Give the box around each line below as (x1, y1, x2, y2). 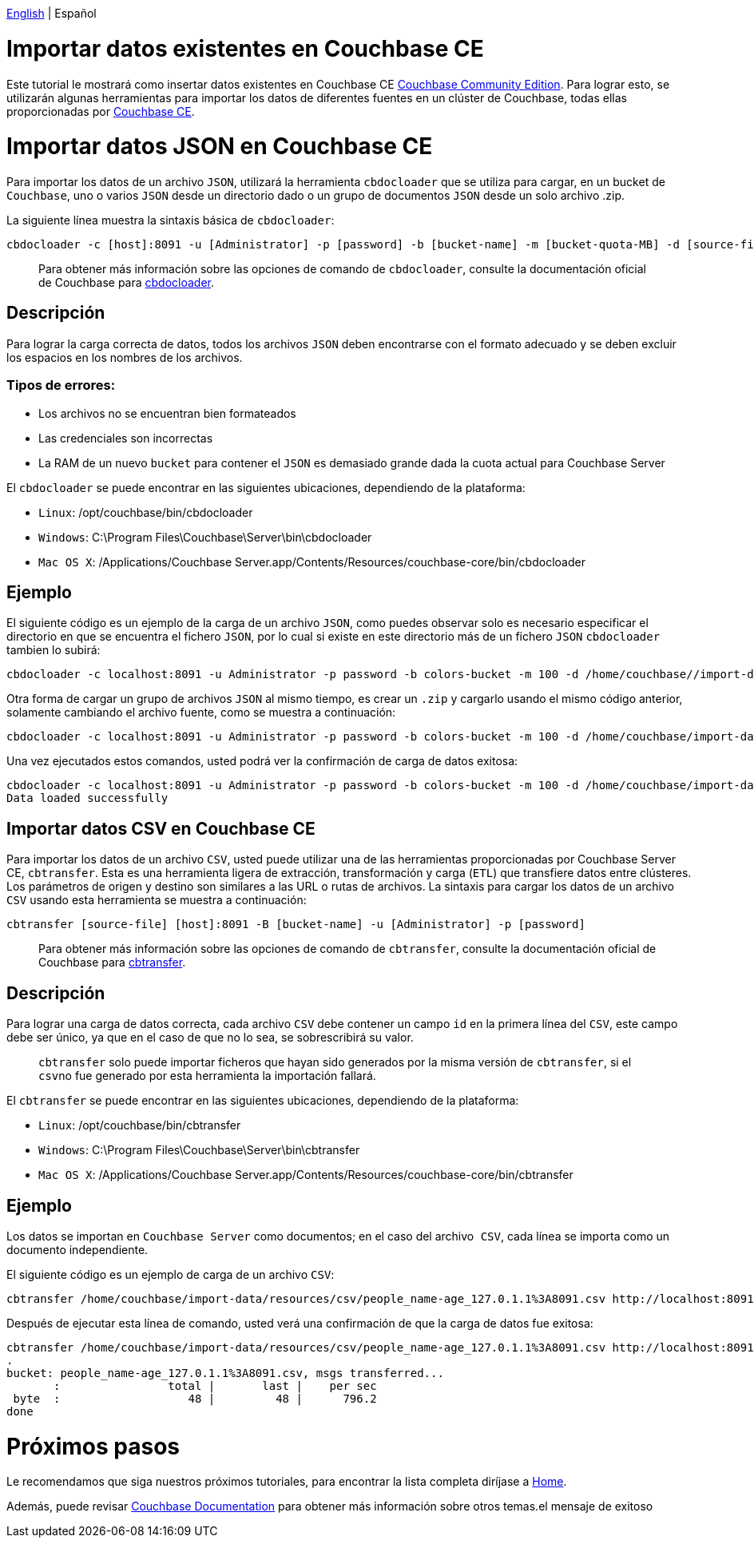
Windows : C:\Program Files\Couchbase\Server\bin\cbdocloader (38, 530, 372, 544)
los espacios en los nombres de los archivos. (6, 350, 243, 364)
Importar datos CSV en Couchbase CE (6, 818, 315, 839)
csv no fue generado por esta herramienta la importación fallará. (38, 1069, 376, 1083)
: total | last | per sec (54, 1379, 377, 1392)
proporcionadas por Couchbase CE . (6, 104, 195, 118)
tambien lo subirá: (6, 643, 101, 657)
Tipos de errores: (6, 377, 116, 394)
